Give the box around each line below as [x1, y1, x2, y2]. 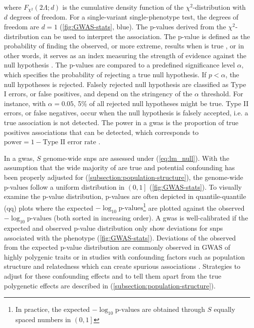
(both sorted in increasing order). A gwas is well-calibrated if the [54, 213, 248, 223]
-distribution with [192, 2, 246, 12]
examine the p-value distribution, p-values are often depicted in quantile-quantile [4, 191, 246, 201]
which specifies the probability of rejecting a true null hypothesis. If [4, 69, 207, 80]
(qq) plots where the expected [4, 202, 93, 213]
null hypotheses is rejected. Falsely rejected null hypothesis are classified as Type [4, 79, 246, 89]
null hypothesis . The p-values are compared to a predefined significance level [4, 60, 235, 70]
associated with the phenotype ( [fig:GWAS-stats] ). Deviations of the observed [4, 232, 236, 242]
